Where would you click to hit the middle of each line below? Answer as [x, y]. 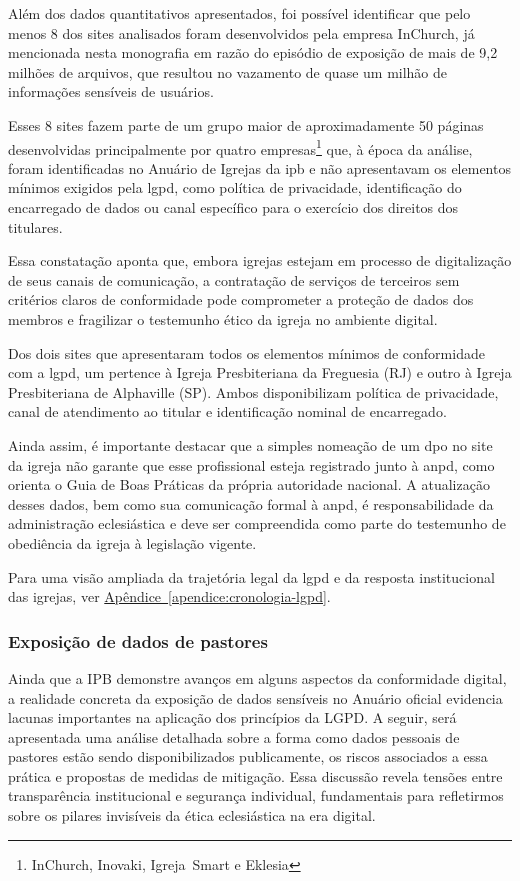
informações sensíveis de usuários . [111, 91]
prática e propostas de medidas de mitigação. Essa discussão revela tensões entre [255, 775]
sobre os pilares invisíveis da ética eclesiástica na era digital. [192, 815]
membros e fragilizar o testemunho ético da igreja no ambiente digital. [223, 318]
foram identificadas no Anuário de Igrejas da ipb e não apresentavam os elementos [259, 167]
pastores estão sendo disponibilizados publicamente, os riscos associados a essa [248, 756]
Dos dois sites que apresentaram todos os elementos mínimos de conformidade [246, 352]
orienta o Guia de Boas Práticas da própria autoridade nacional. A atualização [249, 484]
